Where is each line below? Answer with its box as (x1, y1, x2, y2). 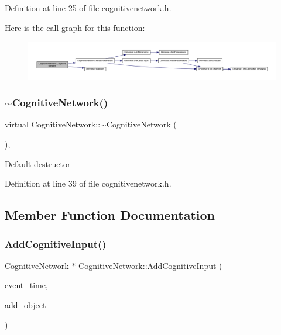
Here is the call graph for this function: (5, 21, 145, 33)
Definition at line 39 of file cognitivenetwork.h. (5, 177, 172, 189)
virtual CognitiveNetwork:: (5, 118, 101, 130)
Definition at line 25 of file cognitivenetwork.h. (5, 2, 172, 13)
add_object (5, 298, 46, 310)
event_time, (5, 279, 48, 291)
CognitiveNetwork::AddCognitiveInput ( (78, 259, 222, 271)
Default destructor (5, 157, 71, 170)
